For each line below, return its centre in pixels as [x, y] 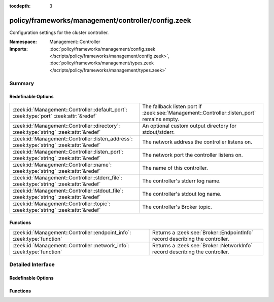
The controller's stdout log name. [182, 194]
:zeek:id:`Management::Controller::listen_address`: [73, 138]
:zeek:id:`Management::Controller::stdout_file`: [68, 191]
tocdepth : [20, 6]
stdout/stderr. [159, 132]
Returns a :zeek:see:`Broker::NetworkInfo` [202, 245]
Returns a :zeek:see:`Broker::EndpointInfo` [203, 232]
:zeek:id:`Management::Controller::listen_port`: [68, 152]
